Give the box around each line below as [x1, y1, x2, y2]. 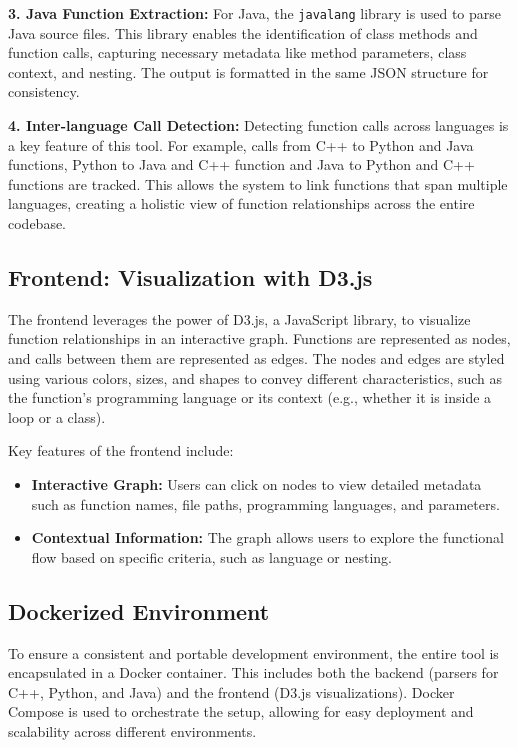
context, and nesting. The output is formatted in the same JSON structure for [8, 61, 489, 82]
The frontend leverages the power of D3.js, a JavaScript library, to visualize [8, 308, 471, 329]
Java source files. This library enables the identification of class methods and [8, 22, 478, 43]
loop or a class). [8, 406, 106, 427]
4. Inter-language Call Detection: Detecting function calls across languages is [8, 115, 509, 136]
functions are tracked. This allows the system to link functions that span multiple [8, 173, 508, 194]
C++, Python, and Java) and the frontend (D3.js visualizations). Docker [8, 681, 455, 702]
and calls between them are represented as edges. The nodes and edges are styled [8, 347, 505, 368]
